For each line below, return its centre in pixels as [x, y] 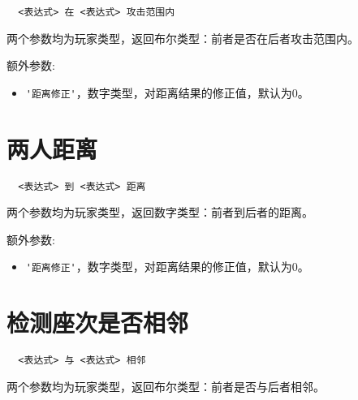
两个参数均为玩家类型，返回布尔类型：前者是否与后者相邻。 [166, 386]
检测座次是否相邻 [98, 323]
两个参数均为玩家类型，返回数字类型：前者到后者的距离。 [160, 212]
